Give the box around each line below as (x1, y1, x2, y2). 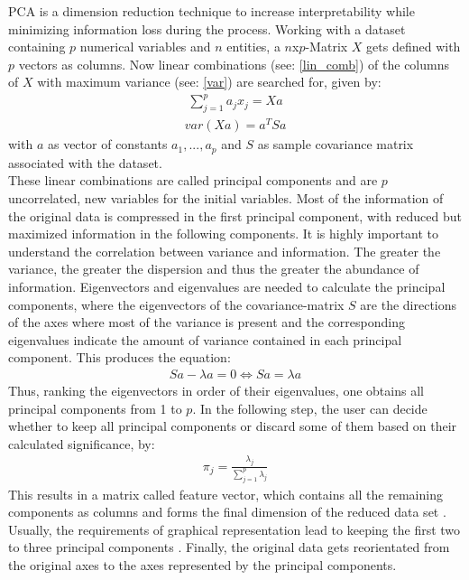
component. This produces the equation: (8, 348, 231, 367)
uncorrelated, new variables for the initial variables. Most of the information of (8, 189, 444, 208)
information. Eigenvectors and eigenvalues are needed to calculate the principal (8, 277, 446, 296)
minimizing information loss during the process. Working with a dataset (8, 19, 406, 38)
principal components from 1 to (8, 398, 182, 417)
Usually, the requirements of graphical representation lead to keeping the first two (8, 519, 461, 538)
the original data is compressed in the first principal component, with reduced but (8, 206, 462, 225)
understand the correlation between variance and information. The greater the (8, 241, 441, 260)
